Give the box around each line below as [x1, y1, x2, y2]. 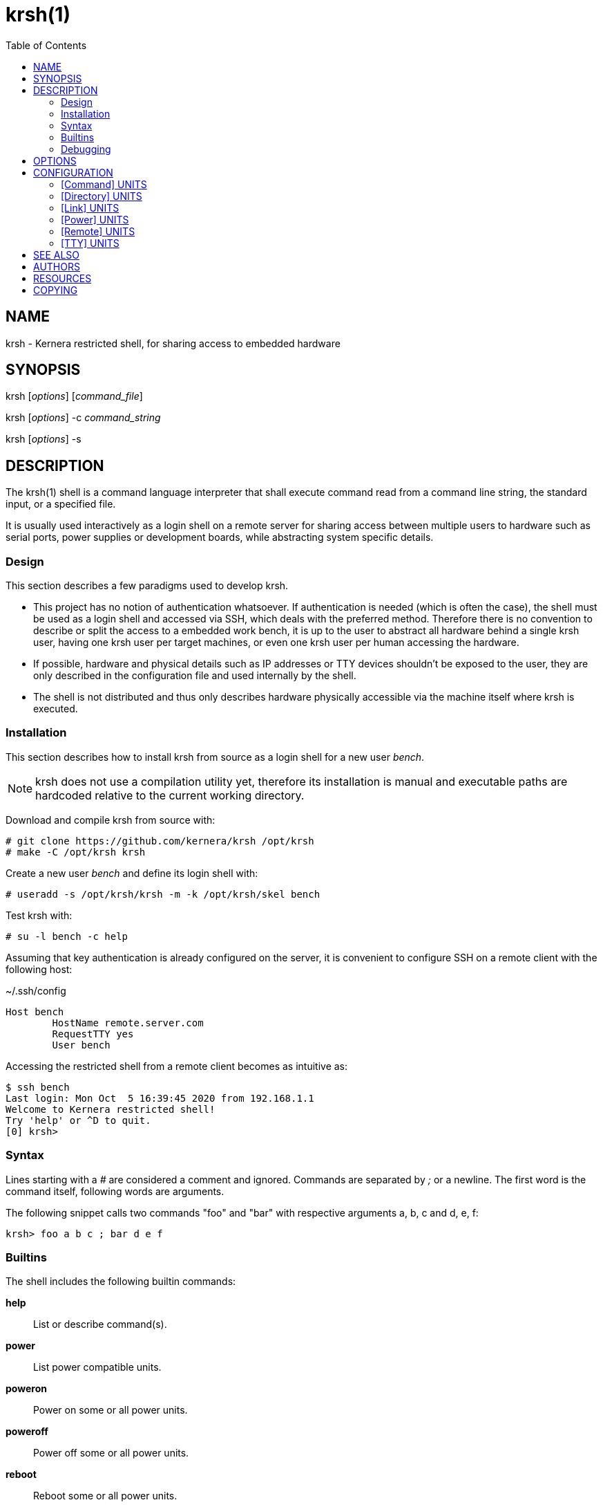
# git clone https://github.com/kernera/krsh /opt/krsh [6, 835, 314, 847]
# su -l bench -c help [6, 930, 128, 942]
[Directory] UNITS [61, 189, 142, 202]
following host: [6, 963, 73, 975]
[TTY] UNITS [61, 237, 119, 249]
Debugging [61, 142, 111, 155]
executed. [33, 703, 78, 715]
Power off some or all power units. [33, 1447, 189, 1459]
